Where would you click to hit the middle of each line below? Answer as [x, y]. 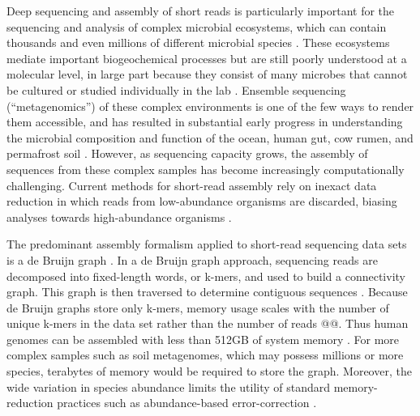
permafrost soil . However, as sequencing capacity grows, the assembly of [187, 153]
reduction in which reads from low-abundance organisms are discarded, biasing [202, 201]
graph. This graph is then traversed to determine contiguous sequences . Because [207, 292]
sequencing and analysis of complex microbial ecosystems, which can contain [197, 26]
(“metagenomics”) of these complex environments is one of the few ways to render [210, 106]
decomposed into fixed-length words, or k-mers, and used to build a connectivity [206, 276]
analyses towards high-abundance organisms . [119, 216]
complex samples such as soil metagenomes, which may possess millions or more [205, 355]
